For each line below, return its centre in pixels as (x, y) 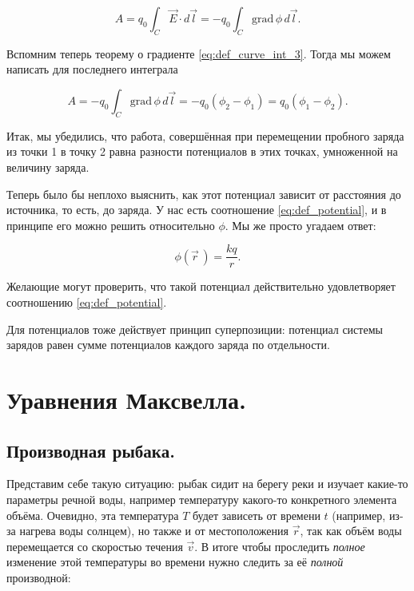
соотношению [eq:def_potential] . (87, 302)
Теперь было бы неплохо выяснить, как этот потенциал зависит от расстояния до (204, 194)
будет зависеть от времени (256, 515)
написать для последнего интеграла (92, 69)
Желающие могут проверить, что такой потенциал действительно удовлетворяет (201, 286)
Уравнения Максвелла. (126, 399)
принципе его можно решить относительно (111, 225)
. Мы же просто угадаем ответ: (301, 225)
